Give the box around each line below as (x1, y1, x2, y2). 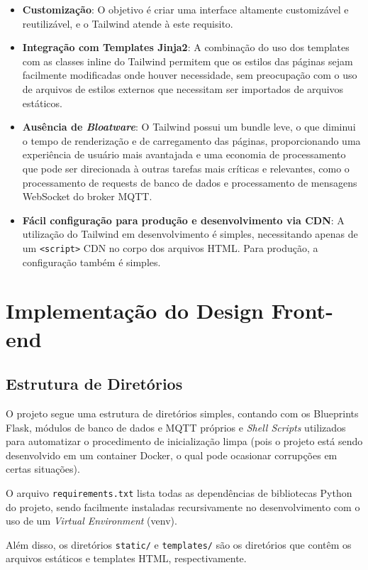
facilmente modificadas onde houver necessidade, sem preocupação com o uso (22, 67, 357, 82)
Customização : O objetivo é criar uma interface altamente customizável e (22, 2, 349, 16)
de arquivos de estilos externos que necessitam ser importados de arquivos (22, 81, 344, 96)
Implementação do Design (6, 296, 264, 325)
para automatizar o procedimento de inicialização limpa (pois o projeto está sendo (6, 434, 363, 449)
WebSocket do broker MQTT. (22, 189, 152, 204)
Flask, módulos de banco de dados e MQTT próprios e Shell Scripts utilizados (6, 420, 346, 434)
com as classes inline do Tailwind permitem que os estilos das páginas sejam (22, 53, 353, 68)
